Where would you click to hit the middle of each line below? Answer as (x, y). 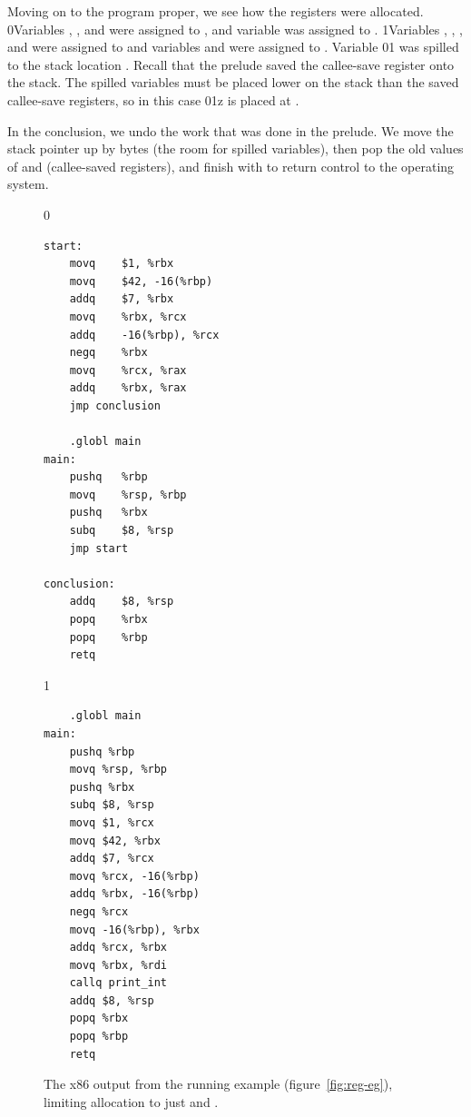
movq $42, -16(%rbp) (141, 281)
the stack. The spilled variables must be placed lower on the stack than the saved (233, 82)
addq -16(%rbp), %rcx (144, 335)
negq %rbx (108, 353)
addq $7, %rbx (122, 299)
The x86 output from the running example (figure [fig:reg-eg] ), (218, 1084)
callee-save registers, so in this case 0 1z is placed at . (153, 99)
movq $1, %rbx (122, 264)
